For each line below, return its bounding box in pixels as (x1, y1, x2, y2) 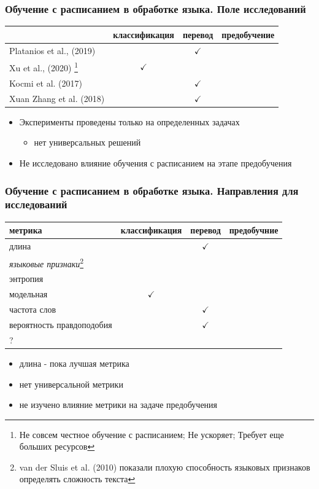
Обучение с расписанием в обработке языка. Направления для (5, 182, 299, 198)
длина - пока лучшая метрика (19, 356, 129, 369)
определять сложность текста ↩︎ (19, 472, 136, 485)
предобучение (221, 28, 275, 41)
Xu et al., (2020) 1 (9, 60, 79, 74)
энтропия (9, 272, 44, 285)
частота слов (9, 303, 56, 316)
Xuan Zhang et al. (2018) (9, 92, 105, 104)
